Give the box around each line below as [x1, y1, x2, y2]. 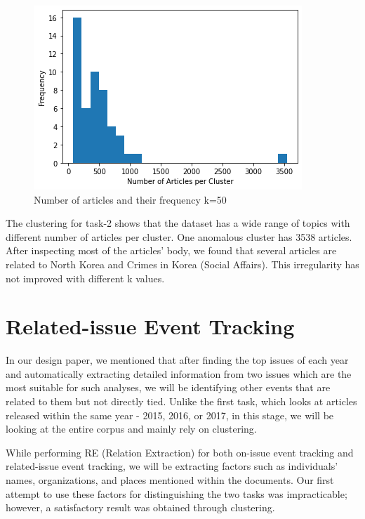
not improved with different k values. [6, 270, 165, 285]
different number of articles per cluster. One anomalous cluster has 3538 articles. [6, 229, 352, 244]
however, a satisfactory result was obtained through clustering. [6, 500, 275, 515]
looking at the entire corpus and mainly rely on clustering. [6, 421, 257, 436]
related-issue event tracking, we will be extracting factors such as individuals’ [6, 459, 338, 473]
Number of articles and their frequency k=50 [34, 192, 227, 206]
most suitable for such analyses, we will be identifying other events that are [6, 380, 331, 395]
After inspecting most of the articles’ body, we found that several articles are [6, 243, 337, 258]
